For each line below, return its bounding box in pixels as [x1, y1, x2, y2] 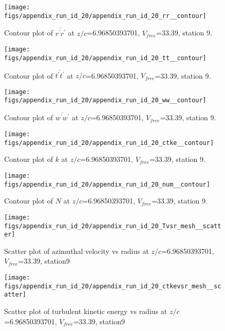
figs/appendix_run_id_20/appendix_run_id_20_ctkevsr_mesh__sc [4, 282, 221, 290]
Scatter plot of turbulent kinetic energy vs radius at [4, 305, 167, 316]
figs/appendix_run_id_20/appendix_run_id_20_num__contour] [4, 180, 210, 188]
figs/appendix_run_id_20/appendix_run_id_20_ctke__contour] [4, 139, 214, 146]
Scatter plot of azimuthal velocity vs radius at [4, 245, 149, 256]
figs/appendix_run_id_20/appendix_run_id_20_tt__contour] [4, 54, 207, 62]
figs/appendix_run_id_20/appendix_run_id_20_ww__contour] [4, 97, 207, 104]
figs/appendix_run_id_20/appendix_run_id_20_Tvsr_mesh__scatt [4, 222, 221, 230]
